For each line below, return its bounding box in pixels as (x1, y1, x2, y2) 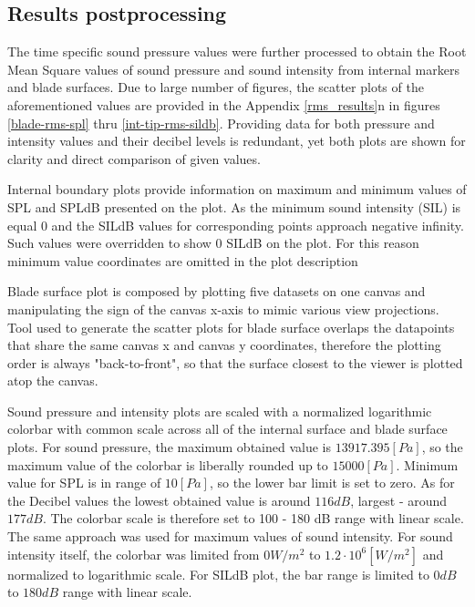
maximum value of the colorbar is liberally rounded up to (7, 455, 328, 474)
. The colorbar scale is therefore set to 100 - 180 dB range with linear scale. (42, 509, 464, 528)
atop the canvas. (7, 371, 98, 390)
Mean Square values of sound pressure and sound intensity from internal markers (7, 59, 460, 78)
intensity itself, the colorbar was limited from (7, 544, 260, 563)
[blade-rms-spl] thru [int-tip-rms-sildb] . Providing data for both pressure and (7, 113, 435, 132)
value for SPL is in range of (7, 473, 161, 492)
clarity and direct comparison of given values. (7, 149, 261, 168)
